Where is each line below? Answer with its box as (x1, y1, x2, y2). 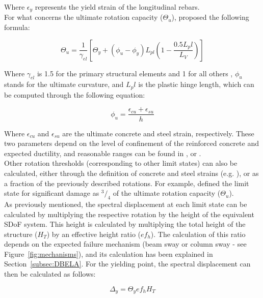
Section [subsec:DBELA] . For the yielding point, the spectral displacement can (4, 258, 251, 269)
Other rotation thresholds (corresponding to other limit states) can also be (4, 158, 238, 168)
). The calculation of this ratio (150, 228, 246, 239)
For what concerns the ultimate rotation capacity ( (4, 12, 163, 22)
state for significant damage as (4, 188, 99, 198)
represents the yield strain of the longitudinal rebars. (35, 2, 200, 12)
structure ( (4, 228, 38, 239)
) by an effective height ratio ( (46, 228, 141, 239)
